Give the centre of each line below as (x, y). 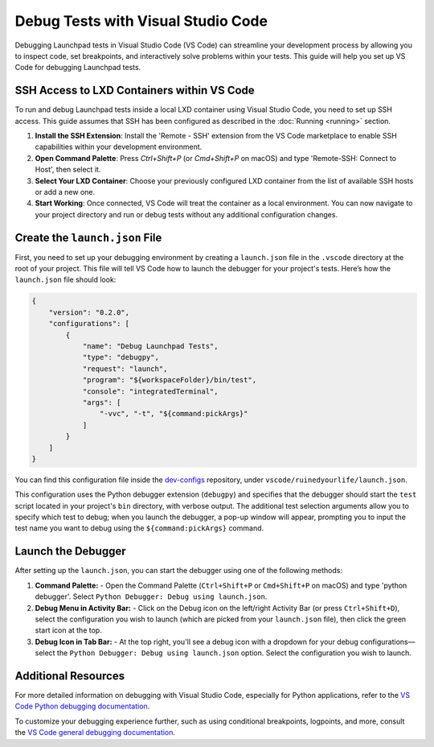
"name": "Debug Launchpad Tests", (150, 346)
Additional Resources (70, 676)
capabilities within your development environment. (119, 147)
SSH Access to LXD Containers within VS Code (135, 91)
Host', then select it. (68, 170)
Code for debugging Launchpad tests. (78, 68)
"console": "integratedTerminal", (150, 391)
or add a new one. (65, 192)
